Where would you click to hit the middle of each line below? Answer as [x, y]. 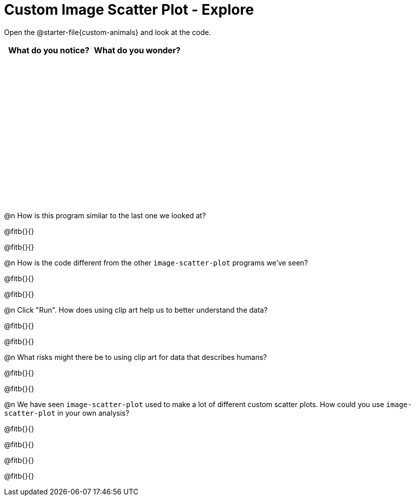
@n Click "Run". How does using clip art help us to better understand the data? [136, 310]
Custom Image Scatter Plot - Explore [129, 10]
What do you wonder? [137, 50]
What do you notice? [49, 50]
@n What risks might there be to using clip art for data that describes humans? [136, 357]
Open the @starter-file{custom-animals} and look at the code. [108, 32]
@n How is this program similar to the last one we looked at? [105, 215]
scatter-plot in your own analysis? [67, 413]
